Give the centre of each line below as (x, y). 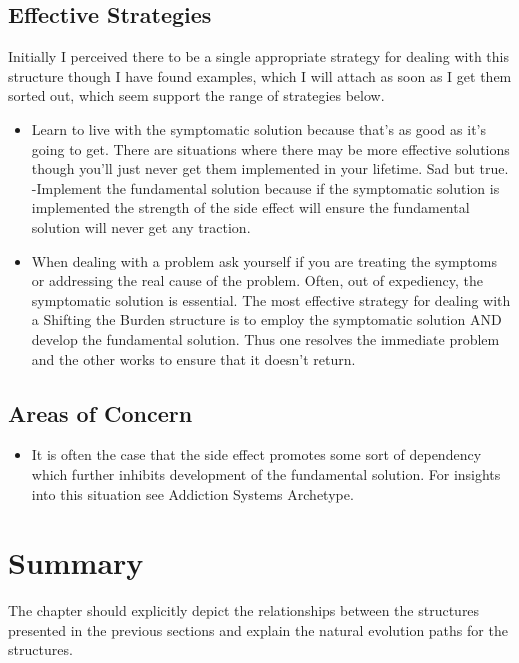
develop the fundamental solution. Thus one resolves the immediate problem (265, 338)
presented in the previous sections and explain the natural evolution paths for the (258, 629)
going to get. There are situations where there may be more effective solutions (270, 148)
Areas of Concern (100, 412)
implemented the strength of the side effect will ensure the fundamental (250, 207)
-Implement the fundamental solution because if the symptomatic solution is (265, 187)
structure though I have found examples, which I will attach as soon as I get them (260, 75)
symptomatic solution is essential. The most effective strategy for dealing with (271, 299)
